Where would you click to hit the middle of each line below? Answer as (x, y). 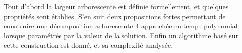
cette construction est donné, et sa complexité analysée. (89, 45)
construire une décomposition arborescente (69, 26)
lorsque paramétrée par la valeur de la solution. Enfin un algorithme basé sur (121, 35)
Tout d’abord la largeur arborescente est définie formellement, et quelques (116, 6)
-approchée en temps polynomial (188, 26)
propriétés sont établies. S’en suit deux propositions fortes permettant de (115, 16)
